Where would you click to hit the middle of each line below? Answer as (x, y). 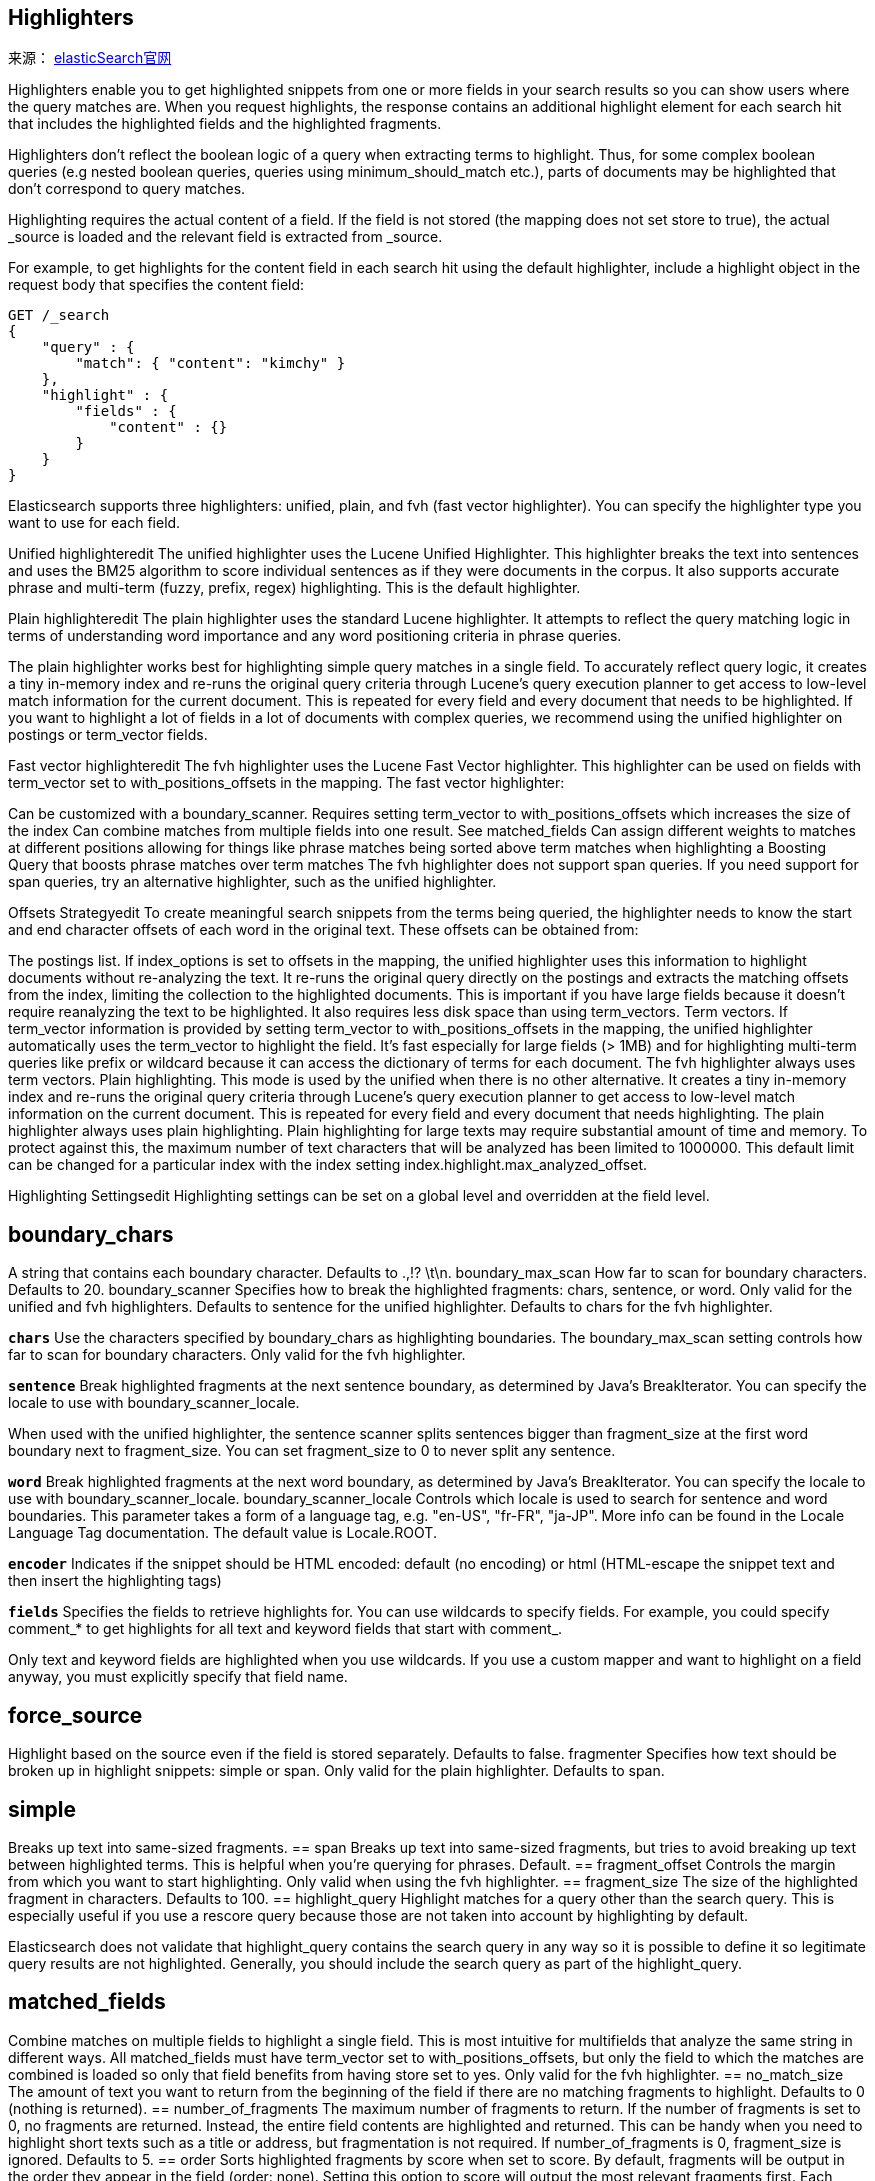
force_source (75, 1715)
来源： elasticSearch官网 (90, 58)
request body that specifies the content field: (156, 285)
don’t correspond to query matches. (127, 189)
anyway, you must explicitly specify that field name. (178, 1677)
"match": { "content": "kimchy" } (210, 363)
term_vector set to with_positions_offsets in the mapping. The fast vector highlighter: (286, 783)
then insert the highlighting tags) (115, 1581)
